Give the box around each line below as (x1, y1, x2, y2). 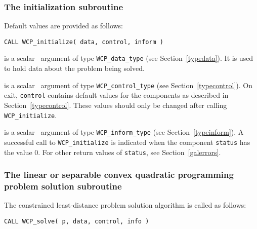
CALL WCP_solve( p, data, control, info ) (4, 217, 149, 225)
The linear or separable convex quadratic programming (4, 168, 234, 181)
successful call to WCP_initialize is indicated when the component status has (4, 136, 250, 147)
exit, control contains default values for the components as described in (4, 90, 229, 100)
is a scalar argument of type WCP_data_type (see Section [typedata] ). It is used (4, 53, 253, 63)
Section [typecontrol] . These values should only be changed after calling (4, 100, 227, 110)
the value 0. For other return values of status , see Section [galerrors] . (4, 146, 221, 157)
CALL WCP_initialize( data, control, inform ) (4, 38, 163, 46)
